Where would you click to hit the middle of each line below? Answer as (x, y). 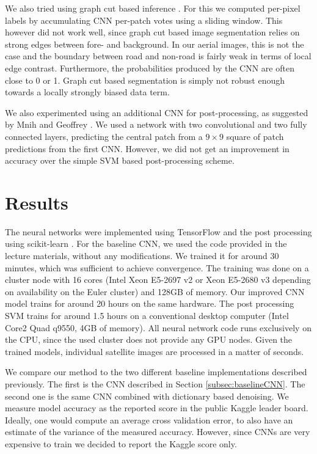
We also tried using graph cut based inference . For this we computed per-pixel (153, 8)
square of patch (255, 136)
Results (37, 202)
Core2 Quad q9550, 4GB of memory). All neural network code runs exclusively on (158, 327)
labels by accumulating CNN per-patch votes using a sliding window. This (144, 20)
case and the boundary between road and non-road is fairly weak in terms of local (158, 56)
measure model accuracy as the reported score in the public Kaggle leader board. (157, 408)
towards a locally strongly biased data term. (87, 92)
